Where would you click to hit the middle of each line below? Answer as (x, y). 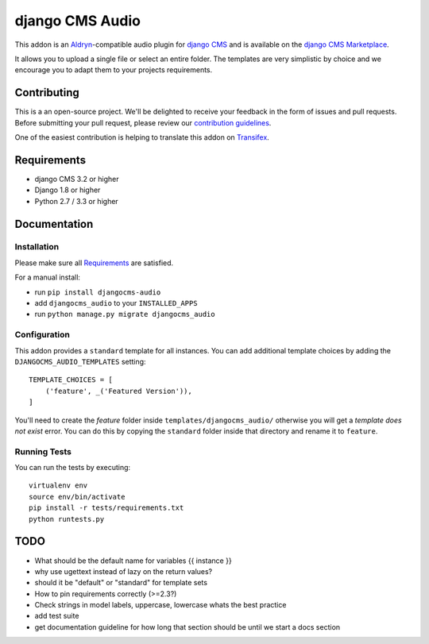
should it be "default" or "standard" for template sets (121, 583)
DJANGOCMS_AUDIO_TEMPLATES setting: (80, 361)
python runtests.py (67, 519)
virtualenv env (58, 486)
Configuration (43, 335)
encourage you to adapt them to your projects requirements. (114, 70)
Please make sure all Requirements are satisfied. (94, 263)
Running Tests (43, 451)
